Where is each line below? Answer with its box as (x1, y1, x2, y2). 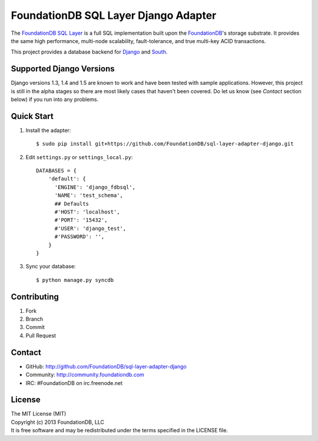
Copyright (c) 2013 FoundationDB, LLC (11, 419, 105, 426)
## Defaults (54, 200, 90, 207)
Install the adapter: (25, 127, 71, 134)
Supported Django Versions (11, 64, 115, 74)
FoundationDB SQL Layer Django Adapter (11, 9, 217, 22)
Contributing (11, 292, 59, 302)
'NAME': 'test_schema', (54, 192, 124, 199)
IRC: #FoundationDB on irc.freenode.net (25, 379, 123, 386)
